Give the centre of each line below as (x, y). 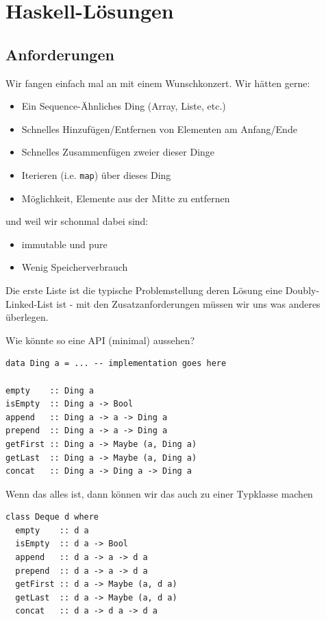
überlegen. (27, 317)
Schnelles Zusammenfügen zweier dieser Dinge (118, 152)
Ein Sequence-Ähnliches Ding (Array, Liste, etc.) (124, 106)
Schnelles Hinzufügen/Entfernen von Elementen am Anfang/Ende (159, 129)
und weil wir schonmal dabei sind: (77, 221)
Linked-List (29, 303)
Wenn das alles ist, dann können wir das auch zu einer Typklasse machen (159, 493)
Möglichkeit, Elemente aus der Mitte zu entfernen (126, 198)
